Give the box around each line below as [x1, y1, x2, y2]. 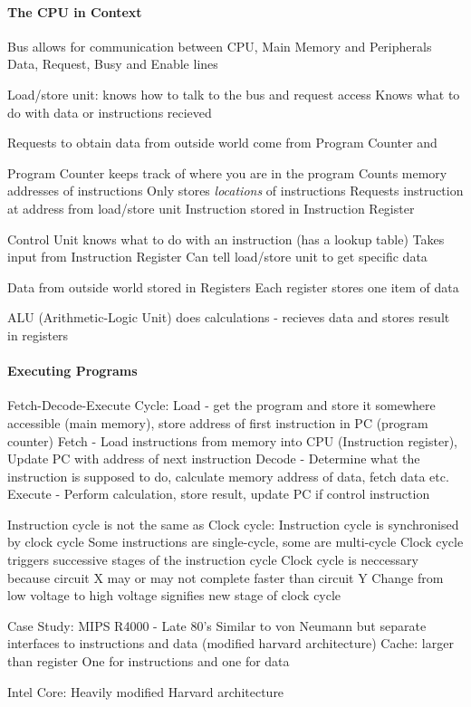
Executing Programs [7, 361, 138, 380]
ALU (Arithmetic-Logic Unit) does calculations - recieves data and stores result [7, 308, 450, 327]
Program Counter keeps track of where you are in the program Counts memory [7, 163, 447, 182]
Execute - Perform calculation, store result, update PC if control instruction [7, 484, 430, 503]
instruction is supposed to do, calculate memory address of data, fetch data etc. [7, 466, 449, 485]
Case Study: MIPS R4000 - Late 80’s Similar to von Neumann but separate [7, 616, 427, 635]
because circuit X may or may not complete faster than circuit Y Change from [7, 568, 444, 587]
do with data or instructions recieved [7, 102, 212, 121]
